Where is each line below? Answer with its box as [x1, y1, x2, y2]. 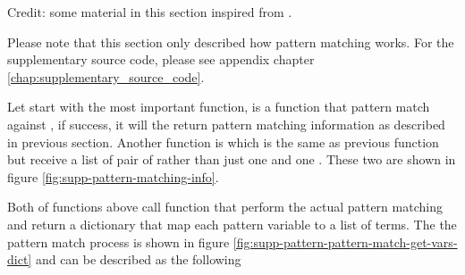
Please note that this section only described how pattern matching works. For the [7, 32, 454, 51]
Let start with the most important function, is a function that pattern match [7, 97, 430, 116]
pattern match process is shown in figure [7, 232, 230, 251]
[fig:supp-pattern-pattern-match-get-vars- [232, 232, 458, 251]
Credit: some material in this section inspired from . [7, 3, 292, 21]
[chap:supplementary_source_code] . [7, 67, 205, 86]
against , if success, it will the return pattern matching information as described [7, 114, 445, 133]
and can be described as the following [35, 250, 241, 269]
